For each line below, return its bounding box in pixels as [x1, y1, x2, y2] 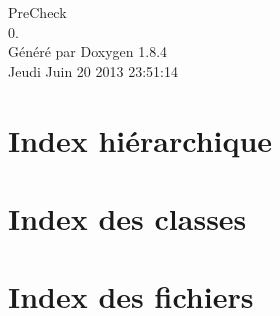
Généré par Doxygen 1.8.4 [8, 41, 168, 62]
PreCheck [8, 2, 67, 22]
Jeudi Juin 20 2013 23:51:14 [8, 60, 178, 81]
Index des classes [8, 197, 247, 238]
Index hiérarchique [8, 119, 273, 160]
